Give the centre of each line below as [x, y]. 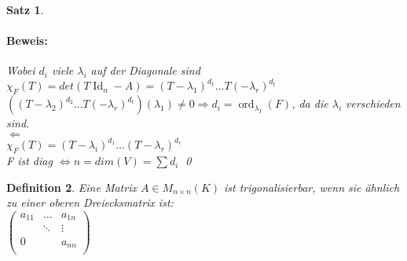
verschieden [373, 103]
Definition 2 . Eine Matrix [71, 187]
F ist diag [29, 161]
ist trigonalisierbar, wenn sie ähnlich [312, 187]
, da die [310, 103]
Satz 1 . [25, 9]
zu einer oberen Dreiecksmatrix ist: [90, 202]
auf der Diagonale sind [145, 70]
